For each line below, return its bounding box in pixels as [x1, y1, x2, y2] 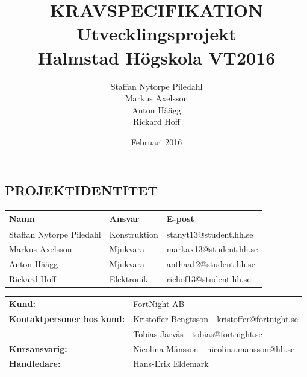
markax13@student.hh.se [166, 242, 258, 255]
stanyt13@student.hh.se [166, 227, 253, 240]
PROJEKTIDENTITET [5, 181, 158, 200]
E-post [166, 212, 194, 224]
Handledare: [9, 357, 61, 370]
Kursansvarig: [9, 342, 67, 355]
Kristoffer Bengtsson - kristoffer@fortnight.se [133, 312, 298, 325]
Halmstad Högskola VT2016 [37, 45, 276, 69]
